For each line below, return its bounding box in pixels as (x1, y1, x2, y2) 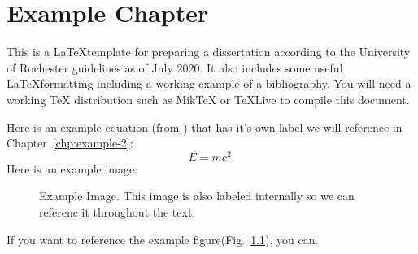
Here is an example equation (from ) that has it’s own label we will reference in (7, 118, 403, 135)
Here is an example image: (7, 160, 138, 177)
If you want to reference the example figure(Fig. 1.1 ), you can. (7, 230, 319, 247)
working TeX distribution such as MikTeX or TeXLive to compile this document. (7, 90, 410, 107)
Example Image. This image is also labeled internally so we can (39, 187, 355, 204)
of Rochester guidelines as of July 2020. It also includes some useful (7, 59, 343, 76)
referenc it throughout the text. (39, 203, 196, 220)
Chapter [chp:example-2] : (7, 134, 133, 151)
